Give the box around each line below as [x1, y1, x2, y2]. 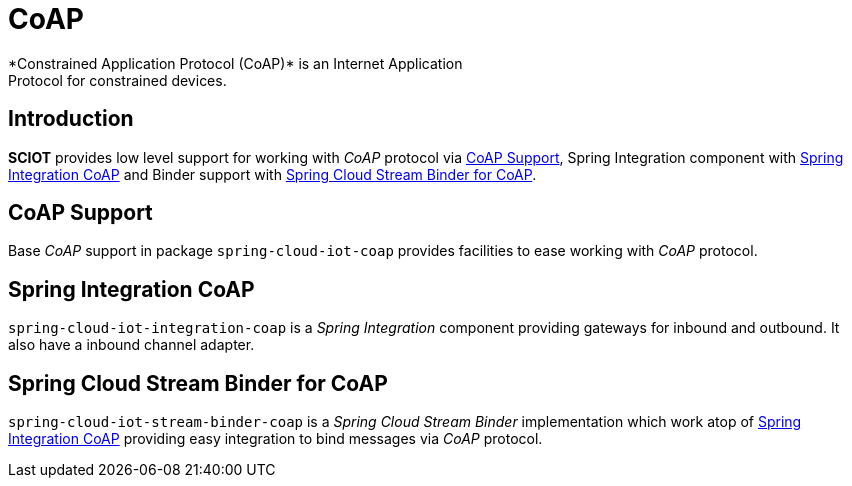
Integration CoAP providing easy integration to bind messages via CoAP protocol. [8, 430, 543, 448]
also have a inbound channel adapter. [8, 336, 255, 354]
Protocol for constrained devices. [8, 71, 227, 89]
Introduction [8, 106, 134, 132]
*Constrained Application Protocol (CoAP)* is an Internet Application [8, 54, 463, 72]
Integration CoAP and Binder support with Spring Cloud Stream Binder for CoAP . [8, 165, 537, 183]
